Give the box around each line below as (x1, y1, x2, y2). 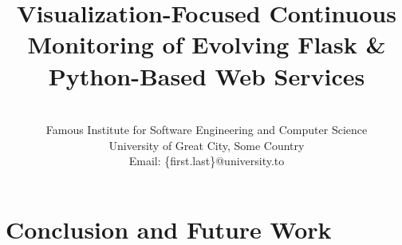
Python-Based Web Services (48, 59, 365, 92)
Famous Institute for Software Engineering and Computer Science (45, 121, 368, 138)
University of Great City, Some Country (108, 136, 305, 153)
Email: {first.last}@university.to (128, 152, 285, 169)
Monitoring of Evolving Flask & (27, 28, 386, 61)
